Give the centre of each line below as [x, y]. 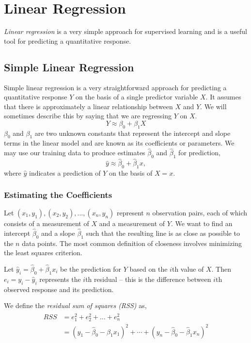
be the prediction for [91, 269]
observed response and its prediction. [59, 289]
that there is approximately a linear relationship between [88, 106]
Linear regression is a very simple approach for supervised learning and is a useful [125, 31]
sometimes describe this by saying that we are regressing [88, 116]
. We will [213, 106]
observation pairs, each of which [200, 212]
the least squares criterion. [43, 253]
